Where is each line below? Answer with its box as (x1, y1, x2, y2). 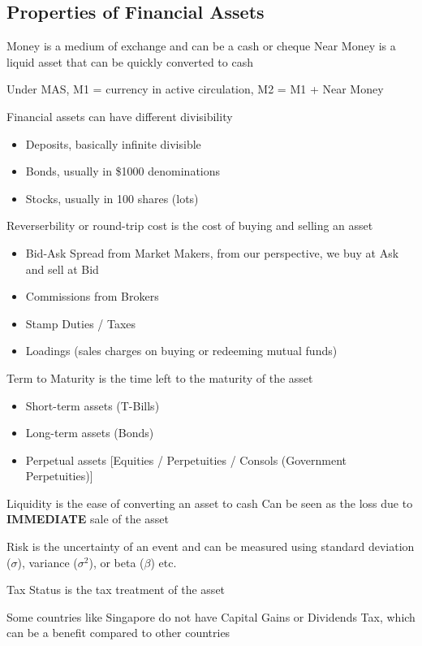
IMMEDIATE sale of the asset (6, 510, 170, 527)
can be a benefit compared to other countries (6, 624, 230, 641)
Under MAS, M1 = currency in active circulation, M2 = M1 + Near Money (6, 80, 384, 98)
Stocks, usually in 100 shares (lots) (25, 189, 199, 206)
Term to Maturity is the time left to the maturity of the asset (6, 369, 313, 386)
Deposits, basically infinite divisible (25, 135, 201, 152)
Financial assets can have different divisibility (6, 107, 233, 124)
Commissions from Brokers (25, 288, 159, 305)
